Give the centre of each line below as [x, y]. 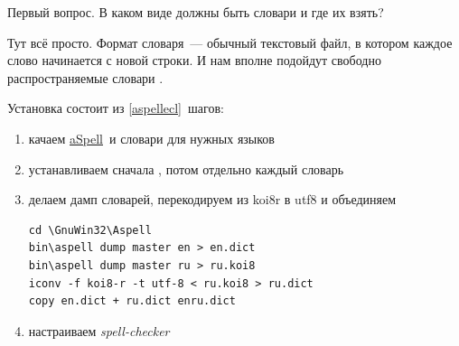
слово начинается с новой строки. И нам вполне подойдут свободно [194, 60]
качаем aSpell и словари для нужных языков [151, 138]
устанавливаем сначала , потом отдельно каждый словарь [186, 168]
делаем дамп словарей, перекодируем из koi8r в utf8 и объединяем [212, 199]
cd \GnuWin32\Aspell [90, 230]
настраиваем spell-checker [99, 330]
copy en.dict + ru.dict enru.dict [132, 301]
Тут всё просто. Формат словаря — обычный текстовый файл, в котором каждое [230, 42]
